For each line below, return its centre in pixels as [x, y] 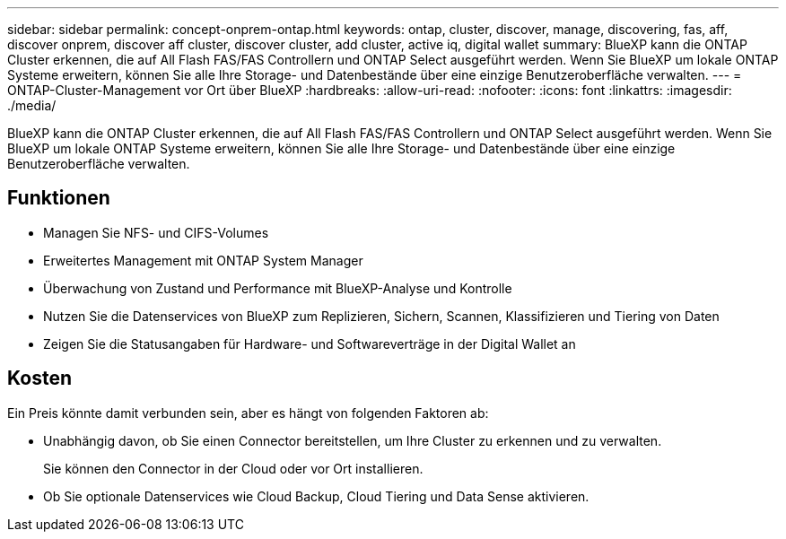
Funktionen [59, 198]
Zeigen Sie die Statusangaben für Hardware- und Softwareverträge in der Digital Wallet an [310, 343]
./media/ [32, 105]
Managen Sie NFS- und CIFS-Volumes [156, 232]
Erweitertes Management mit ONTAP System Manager [203, 260]
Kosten [39, 378]
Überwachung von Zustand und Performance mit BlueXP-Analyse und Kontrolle [278, 288]
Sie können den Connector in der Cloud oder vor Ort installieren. [233, 468]
